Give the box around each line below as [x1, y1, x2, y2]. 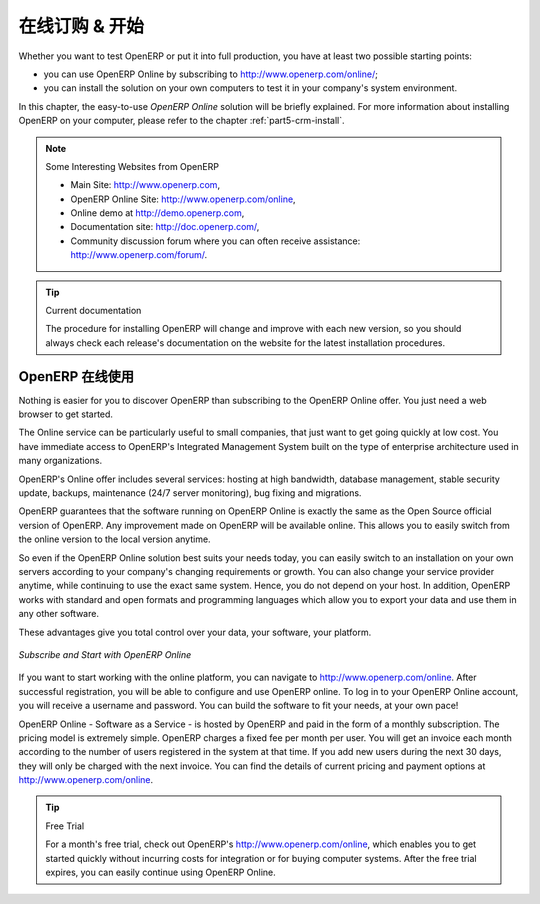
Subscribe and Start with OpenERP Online [18, 648, 192, 660]
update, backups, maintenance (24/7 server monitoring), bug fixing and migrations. [18, 487, 362, 499]
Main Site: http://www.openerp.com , [70, 179, 220, 191]
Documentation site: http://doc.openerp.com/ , [70, 221, 260, 233]
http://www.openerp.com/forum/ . [70, 249, 208, 261]
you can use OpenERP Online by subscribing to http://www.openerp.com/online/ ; [43, 68, 379, 80]
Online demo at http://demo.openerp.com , [70, 207, 245, 219]
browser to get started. [18, 408, 114, 420]
